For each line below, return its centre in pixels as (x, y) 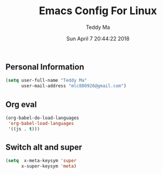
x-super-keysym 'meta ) (49, 166)
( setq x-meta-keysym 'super (41, 161)
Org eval (21, 104)
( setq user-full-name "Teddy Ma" (46, 81)
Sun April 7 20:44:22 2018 (98, 38)
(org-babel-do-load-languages (43, 118)
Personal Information (45, 67)
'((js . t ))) (24, 129)
